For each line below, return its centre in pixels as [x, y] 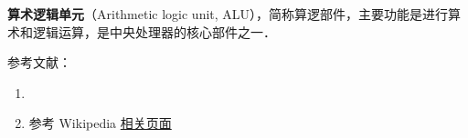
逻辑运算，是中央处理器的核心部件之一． [154, 31]
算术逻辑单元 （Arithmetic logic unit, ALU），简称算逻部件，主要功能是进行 [228, 14]
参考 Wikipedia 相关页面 [100, 123]
